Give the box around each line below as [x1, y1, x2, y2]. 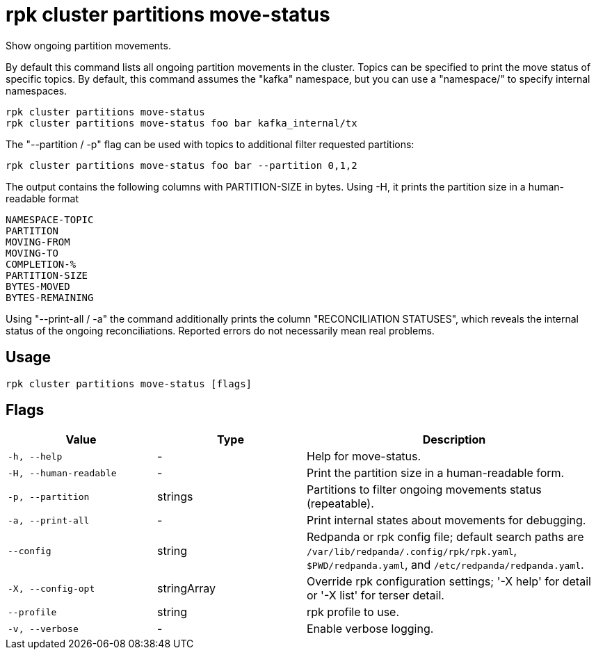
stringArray [157, 581, 216, 596]
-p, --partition [8, 491, 90, 502]
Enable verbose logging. [307, 622, 434, 636]
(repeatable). [307, 496, 374, 511]
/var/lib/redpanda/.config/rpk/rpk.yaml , [307, 544, 517, 558]
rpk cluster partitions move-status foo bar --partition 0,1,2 [6, 159, 357, 171]
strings [157, 490, 193, 504]
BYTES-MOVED [6, 280, 70, 292]
